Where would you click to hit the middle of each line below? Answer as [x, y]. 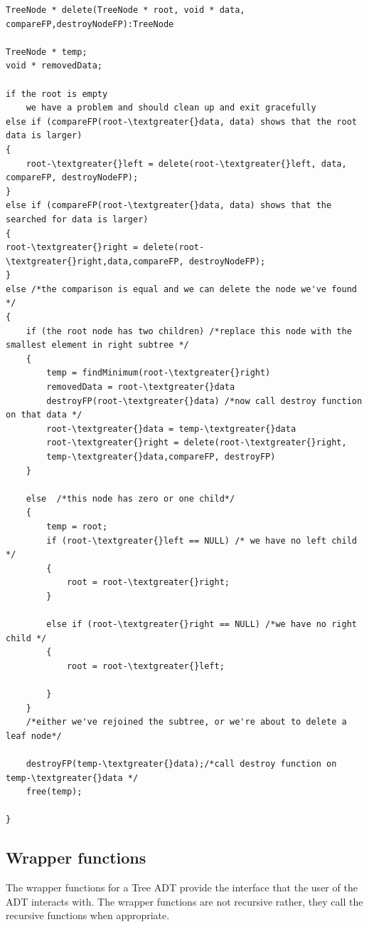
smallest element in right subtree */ [97, 345]
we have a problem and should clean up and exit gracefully [171, 108]
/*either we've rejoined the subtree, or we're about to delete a [186, 722]
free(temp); [54, 792]
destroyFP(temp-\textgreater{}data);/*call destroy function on [181, 764]
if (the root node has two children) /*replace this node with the [189, 331]
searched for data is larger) [77, 219]
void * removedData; [54, 66]
